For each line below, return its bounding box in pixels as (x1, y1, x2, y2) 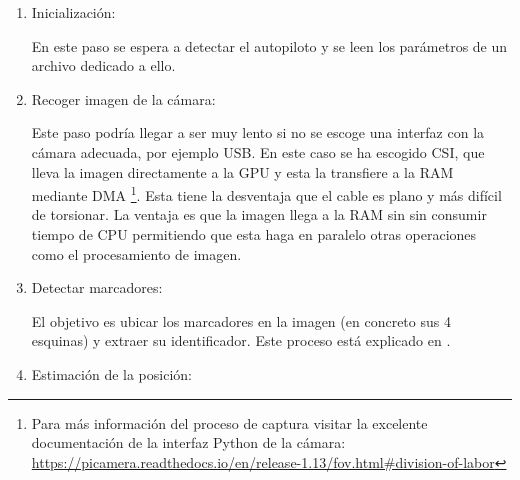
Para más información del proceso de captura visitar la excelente (31, 412, 428, 433)
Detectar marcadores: (31, 277, 163, 298)
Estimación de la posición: (31, 363, 192, 384)
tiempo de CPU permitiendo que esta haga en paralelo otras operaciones (31, 224, 477, 244)
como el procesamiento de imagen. (31, 243, 242, 264)
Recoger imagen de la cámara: (31, 88, 216, 109)
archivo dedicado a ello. (31, 55, 176, 76)
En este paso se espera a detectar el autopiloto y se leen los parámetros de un (31, 35, 508, 56)
